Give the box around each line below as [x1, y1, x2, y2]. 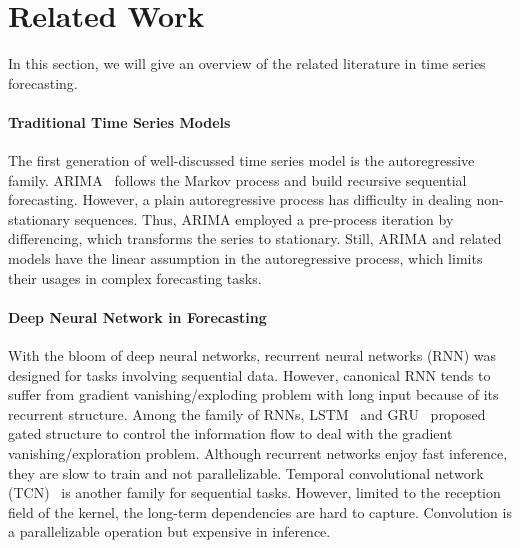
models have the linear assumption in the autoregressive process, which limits [8, 248, 483, 269]
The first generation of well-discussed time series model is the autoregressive [8, 150, 475, 171]
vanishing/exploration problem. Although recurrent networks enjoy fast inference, [8, 443, 508, 464]
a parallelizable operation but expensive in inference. [8, 521, 331, 542]
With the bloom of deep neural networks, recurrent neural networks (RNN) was [8, 345, 496, 366]
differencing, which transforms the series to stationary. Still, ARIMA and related [8, 228, 502, 249]
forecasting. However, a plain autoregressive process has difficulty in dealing [8, 189, 472, 210]
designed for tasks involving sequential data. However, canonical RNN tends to [8, 364, 491, 385]
